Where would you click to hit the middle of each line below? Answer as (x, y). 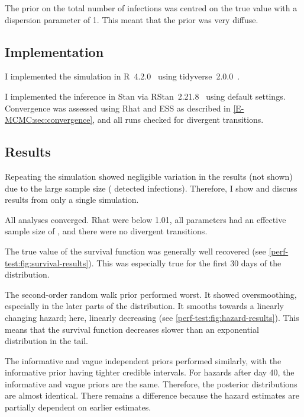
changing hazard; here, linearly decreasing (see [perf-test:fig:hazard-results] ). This (152, 317)
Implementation (54, 51)
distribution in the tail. (46, 341)
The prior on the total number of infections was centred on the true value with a (151, 8)
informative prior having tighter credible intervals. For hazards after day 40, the (150, 372)
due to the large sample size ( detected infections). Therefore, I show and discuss (151, 188)
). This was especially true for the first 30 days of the (185, 262)
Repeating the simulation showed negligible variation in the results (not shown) (149, 176)
